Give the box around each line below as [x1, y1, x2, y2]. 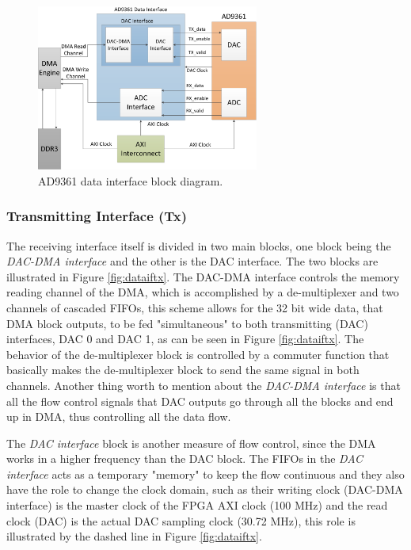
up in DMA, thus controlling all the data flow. [6, 408, 231, 425]
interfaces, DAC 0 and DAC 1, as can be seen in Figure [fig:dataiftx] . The [6, 330, 364, 347]
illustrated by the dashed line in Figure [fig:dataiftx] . [6, 528, 262, 544]
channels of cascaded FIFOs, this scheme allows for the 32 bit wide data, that [6, 299, 383, 315]
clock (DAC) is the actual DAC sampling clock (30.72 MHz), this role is [6, 512, 356, 529]
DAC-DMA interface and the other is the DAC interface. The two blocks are [6, 253, 379, 269]
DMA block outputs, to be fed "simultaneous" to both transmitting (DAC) [6, 315, 368, 331]
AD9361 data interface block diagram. [38, 172, 223, 189]
